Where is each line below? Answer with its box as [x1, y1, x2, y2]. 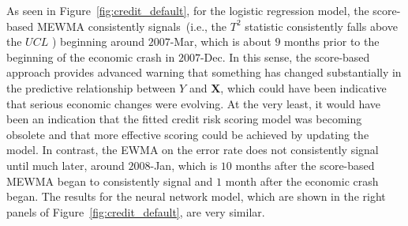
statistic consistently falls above [245, 17, 398, 34]
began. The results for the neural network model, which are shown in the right [6, 188, 386, 205]
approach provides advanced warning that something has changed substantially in [6, 64, 402, 81]
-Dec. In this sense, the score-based [200, 48, 370, 65]
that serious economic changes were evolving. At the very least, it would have [6, 95, 381, 111]
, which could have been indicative [220, 79, 387, 96]
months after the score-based [235, 156, 375, 173]
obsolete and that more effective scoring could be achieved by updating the [6, 126, 369, 142]
